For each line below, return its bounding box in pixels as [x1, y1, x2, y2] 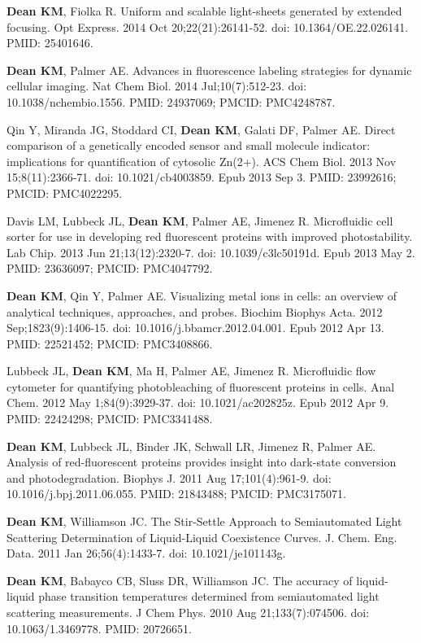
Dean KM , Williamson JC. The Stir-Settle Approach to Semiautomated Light [7, 513, 402, 530]
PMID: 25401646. [7, 34, 93, 51]
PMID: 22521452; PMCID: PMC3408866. [7, 335, 213, 352]
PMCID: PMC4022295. [7, 184, 123, 201]
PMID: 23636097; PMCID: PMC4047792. [7, 260, 213, 277]
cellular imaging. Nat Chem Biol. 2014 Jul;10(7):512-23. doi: [7, 77, 307, 94]
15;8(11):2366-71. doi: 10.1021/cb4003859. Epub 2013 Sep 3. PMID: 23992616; [7, 168, 397, 186]
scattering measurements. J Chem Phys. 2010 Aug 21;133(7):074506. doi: [7, 604, 370, 620]
